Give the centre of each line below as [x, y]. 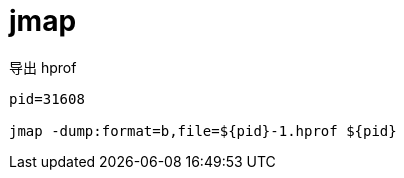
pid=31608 [47, 98]
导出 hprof [43, 67]
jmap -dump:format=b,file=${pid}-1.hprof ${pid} [203, 130]
